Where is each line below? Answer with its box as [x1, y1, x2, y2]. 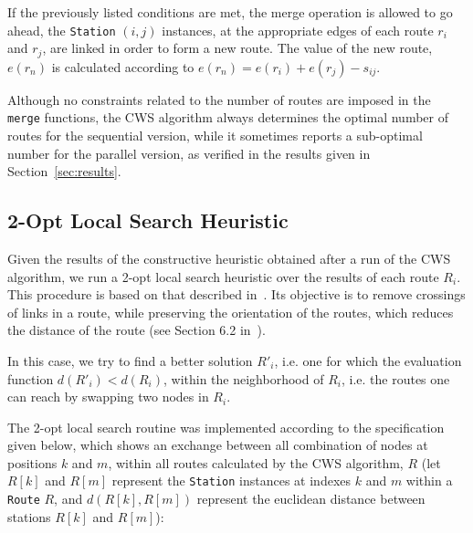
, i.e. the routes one [341, 369, 450, 388]
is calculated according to [51, 57, 194, 76]
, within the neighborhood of [163, 369, 324, 388]
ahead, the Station [7, 20, 116, 39]
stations [7, 507, 51, 526]
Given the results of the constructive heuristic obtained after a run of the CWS [7, 248, 451, 267]
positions [7, 453, 58, 472]
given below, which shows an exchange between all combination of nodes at [7, 435, 428, 455]
